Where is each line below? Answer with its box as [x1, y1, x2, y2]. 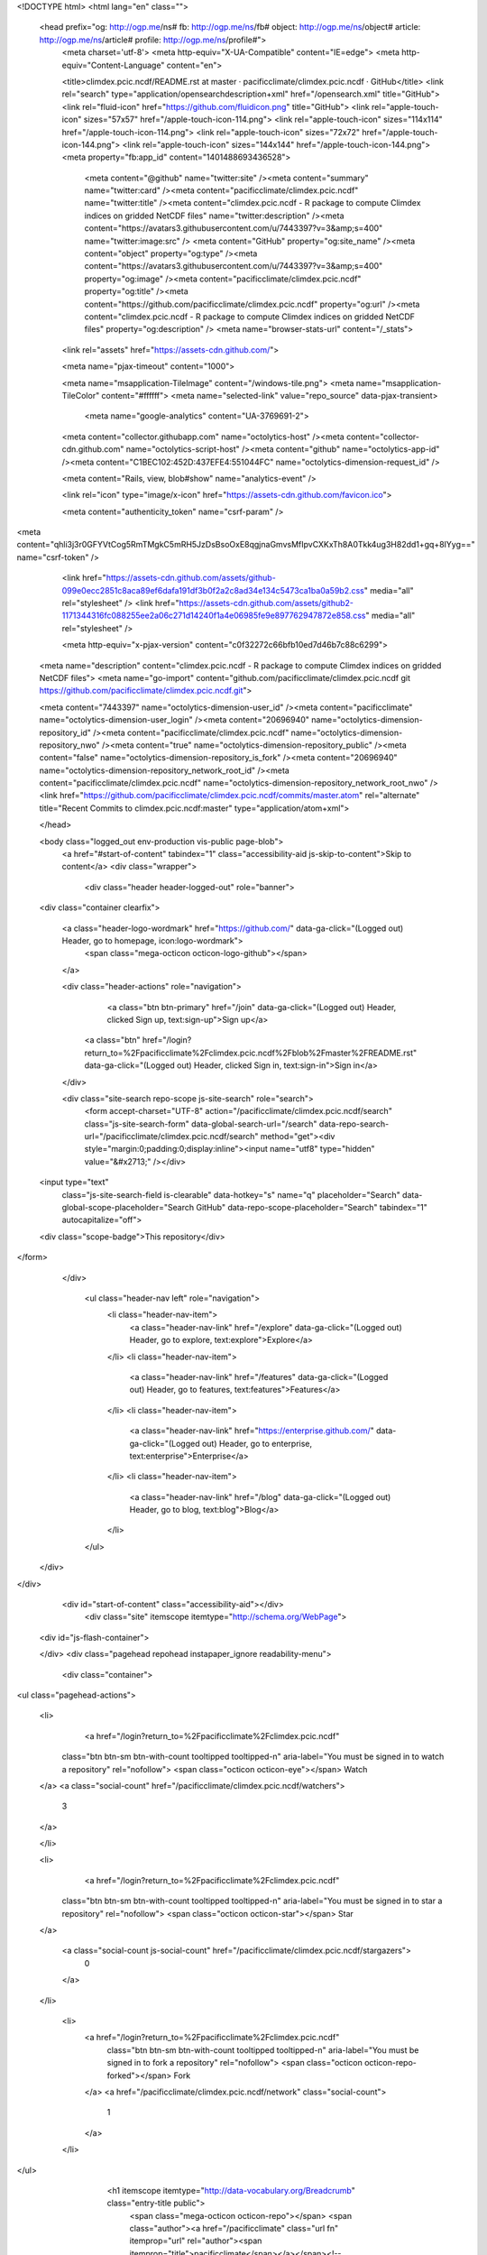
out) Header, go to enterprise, [201, 1438, 313, 1449]
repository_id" [39, 727, 92, 738]
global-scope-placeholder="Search [61, 1202, 195, 1213]
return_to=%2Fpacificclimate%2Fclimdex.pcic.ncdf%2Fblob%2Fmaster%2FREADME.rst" [84, 1047, 418, 1058]
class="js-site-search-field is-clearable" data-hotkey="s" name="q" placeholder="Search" [61, 1189, 400, 1200]
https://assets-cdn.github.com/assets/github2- [179, 598, 354, 609]
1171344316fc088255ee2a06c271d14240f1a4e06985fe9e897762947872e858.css [61, 610, 366, 621]
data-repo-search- [318, 1118, 390, 1129]
